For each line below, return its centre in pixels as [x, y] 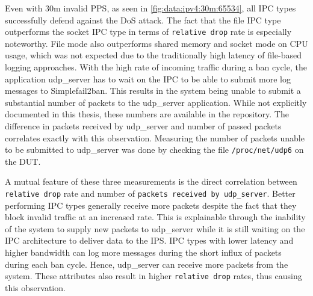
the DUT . [23, 161]
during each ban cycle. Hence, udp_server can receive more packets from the [147, 264]
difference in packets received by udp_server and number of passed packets [143, 126]
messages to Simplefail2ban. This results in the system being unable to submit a [153, 91]
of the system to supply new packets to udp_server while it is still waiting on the [155, 228]
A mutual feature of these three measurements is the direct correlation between [151, 181]
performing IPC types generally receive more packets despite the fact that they [151, 205]
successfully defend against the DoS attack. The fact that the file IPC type [143, 20]
